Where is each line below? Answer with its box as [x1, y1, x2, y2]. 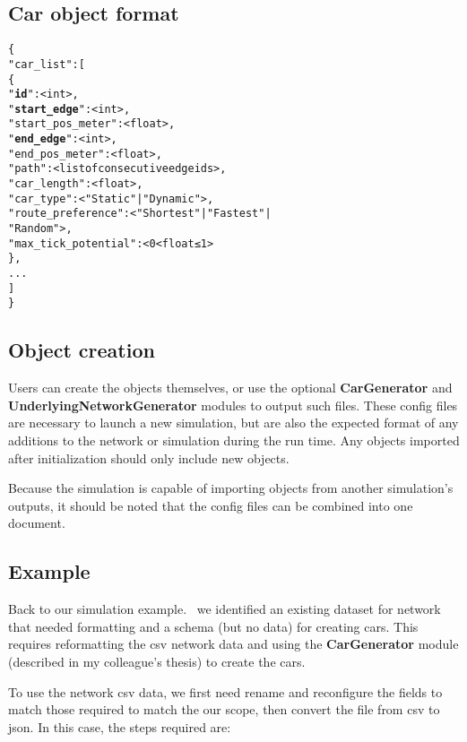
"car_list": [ [8, 57, 85, 71]
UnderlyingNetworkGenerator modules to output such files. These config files [8, 395, 458, 414]
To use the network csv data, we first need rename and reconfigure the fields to [8, 682, 443, 701]
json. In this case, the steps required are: [8, 717, 231, 736]
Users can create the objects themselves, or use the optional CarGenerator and [8, 378, 453, 397]
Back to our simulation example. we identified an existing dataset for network [8, 600, 441, 618]
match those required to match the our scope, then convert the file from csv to [8, 700, 440, 719]
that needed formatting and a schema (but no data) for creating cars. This [8, 617, 419, 635]
